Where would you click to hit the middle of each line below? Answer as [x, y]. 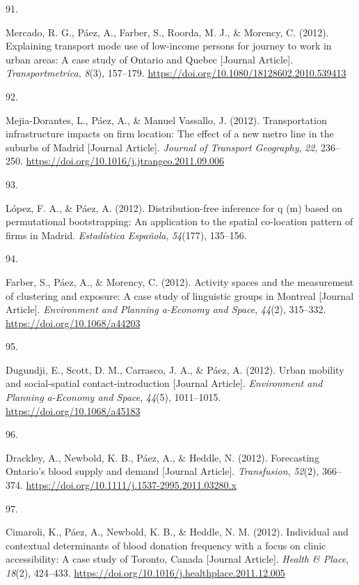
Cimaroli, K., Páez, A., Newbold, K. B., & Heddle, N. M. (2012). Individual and [177, 532]
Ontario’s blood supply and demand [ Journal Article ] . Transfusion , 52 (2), [162, 471]
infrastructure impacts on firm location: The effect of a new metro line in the [170, 134]
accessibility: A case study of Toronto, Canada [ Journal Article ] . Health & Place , [177, 559]
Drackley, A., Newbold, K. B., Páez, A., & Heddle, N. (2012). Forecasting [162, 457]
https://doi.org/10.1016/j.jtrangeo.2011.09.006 [125, 161]
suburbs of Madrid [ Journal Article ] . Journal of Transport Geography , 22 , [162, 147]
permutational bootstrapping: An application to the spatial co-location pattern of [179, 221]
